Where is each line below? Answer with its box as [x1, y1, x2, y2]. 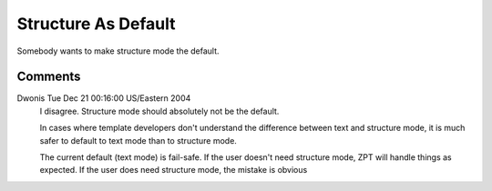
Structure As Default [16, 14, 176, 34]
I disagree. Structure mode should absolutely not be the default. [39, 106, 280, 116]
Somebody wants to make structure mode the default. [16, 45, 220, 56]
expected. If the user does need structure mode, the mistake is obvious [39, 165, 308, 176]
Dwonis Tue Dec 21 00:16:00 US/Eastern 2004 [16, 93, 191, 104]
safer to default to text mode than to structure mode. [39, 135, 237, 146]
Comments [16, 69, 81, 85]
